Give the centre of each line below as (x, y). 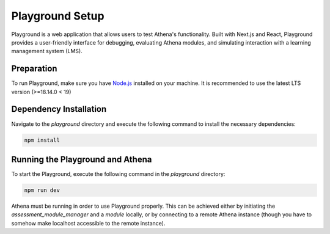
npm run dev (42, 190)
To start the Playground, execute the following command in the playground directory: (118, 174)
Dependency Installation (59, 109)
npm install (42, 140)
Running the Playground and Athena (82, 159)
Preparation (34, 69)
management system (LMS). (47, 51)
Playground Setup (58, 16)
